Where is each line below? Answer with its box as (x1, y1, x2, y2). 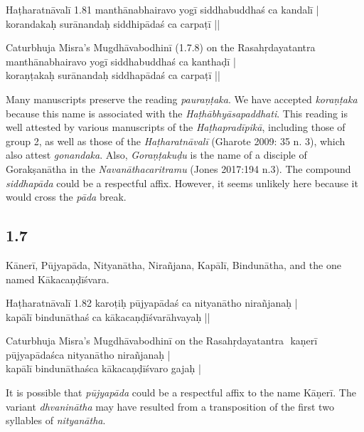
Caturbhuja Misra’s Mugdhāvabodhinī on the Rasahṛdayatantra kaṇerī (6, 333, 318, 348)
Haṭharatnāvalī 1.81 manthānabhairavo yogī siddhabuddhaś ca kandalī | (6, 2, 319, 16)
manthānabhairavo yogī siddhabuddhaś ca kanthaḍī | (6, 53, 236, 68)
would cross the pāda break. (6, 189, 127, 204)
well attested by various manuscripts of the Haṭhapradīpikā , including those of (6, 120, 346, 135)
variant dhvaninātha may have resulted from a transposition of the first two (6, 399, 334, 413)
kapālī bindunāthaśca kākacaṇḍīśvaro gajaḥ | (6, 361, 201, 376)
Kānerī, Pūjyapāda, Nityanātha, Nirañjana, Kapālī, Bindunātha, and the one (6, 257, 341, 272)
